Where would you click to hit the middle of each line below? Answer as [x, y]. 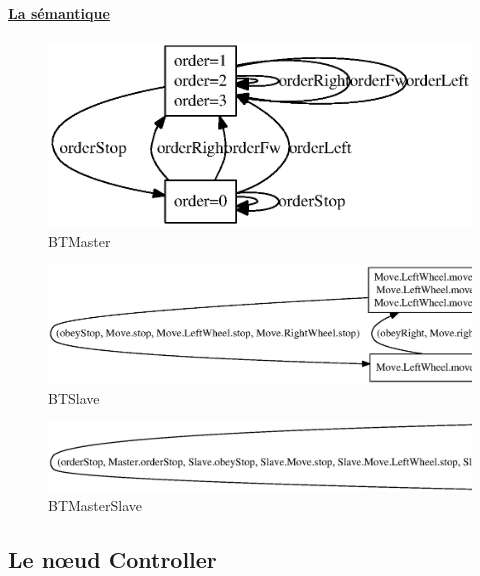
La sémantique [59, 12]
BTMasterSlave [95, 505]
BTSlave [74, 397]
